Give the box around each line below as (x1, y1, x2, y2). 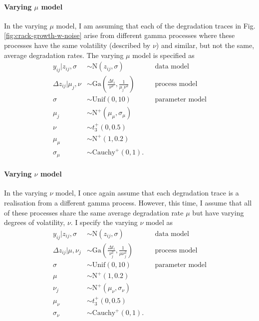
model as (145, 217, 173, 227)
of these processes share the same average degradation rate (4, 207, 184, 217)
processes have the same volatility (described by (4, 39, 151, 50)
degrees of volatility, (4, 217, 65, 227)
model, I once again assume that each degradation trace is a (55, 187, 239, 198)
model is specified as (132, 49, 195, 60)
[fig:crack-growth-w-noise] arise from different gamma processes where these (4, 30, 235, 40)
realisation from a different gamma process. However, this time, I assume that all (4, 197, 252, 208)
